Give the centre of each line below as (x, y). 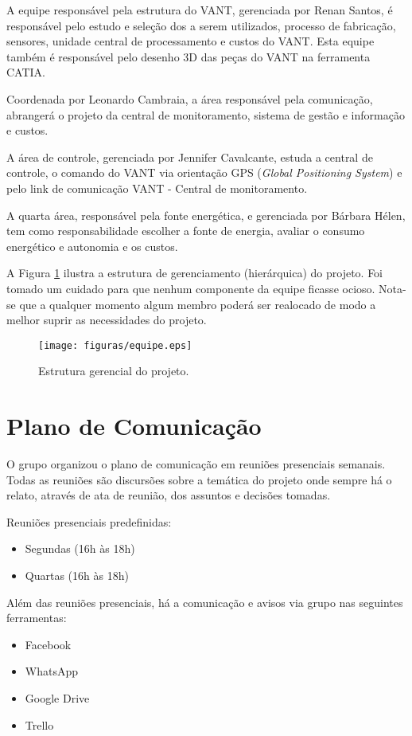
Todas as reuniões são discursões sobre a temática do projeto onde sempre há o (199, 479)
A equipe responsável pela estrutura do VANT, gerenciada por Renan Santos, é (200, 10)
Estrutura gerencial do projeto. (114, 371)
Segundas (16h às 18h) (80, 548)
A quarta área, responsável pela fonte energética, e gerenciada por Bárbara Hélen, (206, 215)
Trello (39, 724)
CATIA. (26, 72)
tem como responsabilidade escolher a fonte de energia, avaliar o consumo (186, 231)
